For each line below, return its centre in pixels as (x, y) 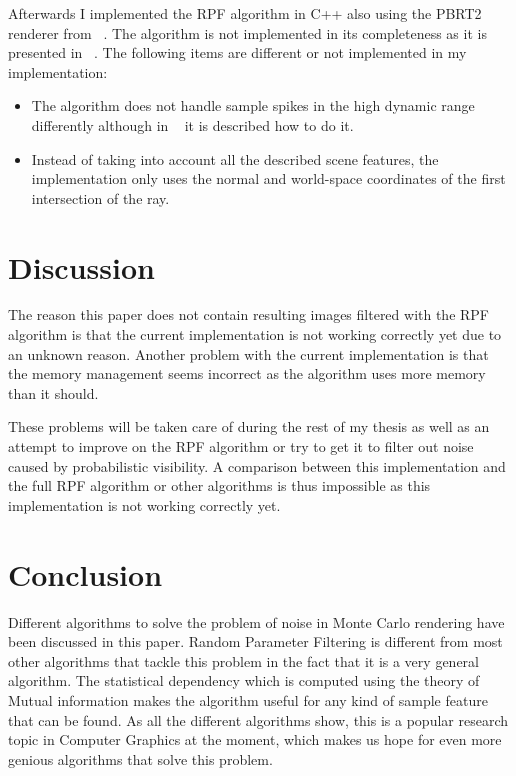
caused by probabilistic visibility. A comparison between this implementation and (257, 465)
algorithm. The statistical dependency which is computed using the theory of (244, 680)
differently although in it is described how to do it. (192, 124)
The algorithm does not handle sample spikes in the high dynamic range (253, 105)
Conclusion (85, 573)
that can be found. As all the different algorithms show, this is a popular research (258, 719)
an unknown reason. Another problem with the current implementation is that (248, 353)
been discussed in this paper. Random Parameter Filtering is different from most (255, 641)
